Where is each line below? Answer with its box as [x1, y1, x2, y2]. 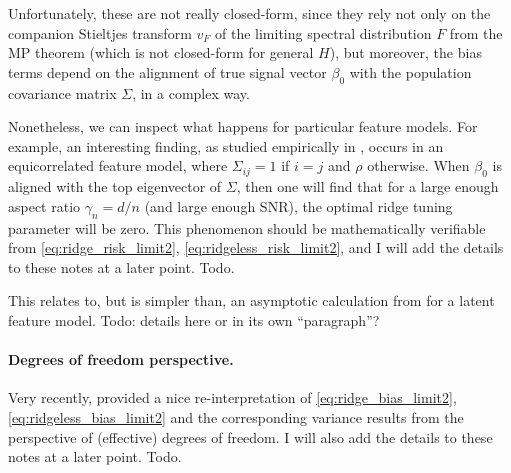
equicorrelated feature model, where [8, 155, 228, 176]
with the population [349, 61, 472, 82]
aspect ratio [8, 195, 81, 216]
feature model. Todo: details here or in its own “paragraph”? [8, 309, 380, 330]
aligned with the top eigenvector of [8, 176, 222, 197]
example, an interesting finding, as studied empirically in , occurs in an [8, 135, 444, 156]
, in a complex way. [132, 82, 250, 103]
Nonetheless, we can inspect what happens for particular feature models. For [8, 116, 478, 137]
